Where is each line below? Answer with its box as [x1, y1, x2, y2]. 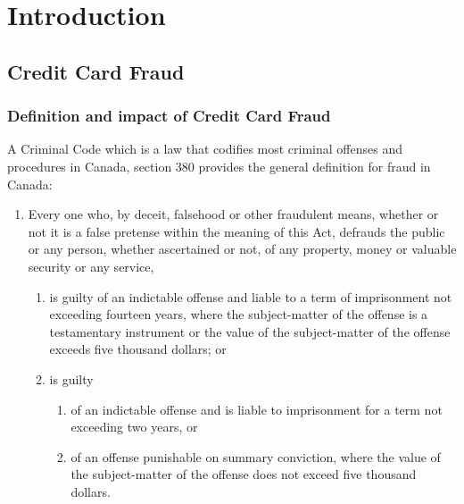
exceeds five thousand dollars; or [49, 340, 227, 358]
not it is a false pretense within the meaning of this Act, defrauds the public [28, 222, 445, 240]
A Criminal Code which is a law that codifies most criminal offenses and [7, 139, 402, 158]
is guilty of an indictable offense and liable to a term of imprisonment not [49, 287, 452, 306]
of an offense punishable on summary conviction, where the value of [70, 447, 441, 466]
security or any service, [28, 256, 154, 275]
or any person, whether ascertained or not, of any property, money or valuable [28, 239, 457, 258]
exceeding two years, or [70, 417, 198, 436]
